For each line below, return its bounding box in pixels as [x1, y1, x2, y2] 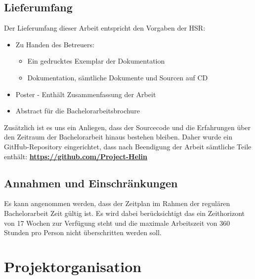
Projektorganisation [4, 256, 142, 276]
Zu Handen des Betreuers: [15, 39, 94, 49]
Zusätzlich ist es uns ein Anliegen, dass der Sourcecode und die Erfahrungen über [4, 122, 251, 132]
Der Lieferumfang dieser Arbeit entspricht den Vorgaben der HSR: [4, 23, 206, 33]
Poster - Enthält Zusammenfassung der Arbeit [15, 89, 156, 99]
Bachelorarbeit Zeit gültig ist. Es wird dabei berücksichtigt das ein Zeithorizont [4, 208, 245, 218]
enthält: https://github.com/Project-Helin [4, 151, 147, 161]
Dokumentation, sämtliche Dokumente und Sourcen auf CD [27, 72, 208, 82]
